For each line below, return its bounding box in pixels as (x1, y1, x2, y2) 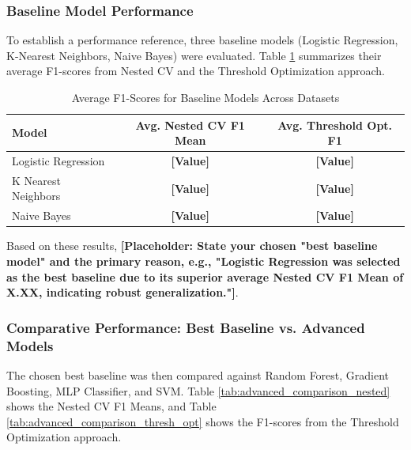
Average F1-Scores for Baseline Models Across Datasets (71, 89, 340, 105)
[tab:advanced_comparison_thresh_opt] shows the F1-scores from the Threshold (6, 413, 399, 429)
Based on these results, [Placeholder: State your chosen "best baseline (6, 237, 378, 254)
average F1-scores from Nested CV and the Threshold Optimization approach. (6, 62, 386, 79)
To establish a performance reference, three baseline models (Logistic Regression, (6, 32, 398, 48)
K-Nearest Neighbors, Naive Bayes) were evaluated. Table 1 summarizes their (6, 47, 382, 63)
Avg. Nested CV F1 (135, 116, 245, 133)
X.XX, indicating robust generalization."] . (6, 284, 239, 301)
